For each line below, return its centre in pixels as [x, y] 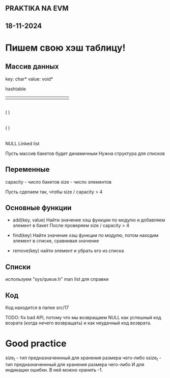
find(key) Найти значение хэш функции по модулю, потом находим [86, 235]
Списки [18, 267]
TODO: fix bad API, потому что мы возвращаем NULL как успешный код [83, 318]
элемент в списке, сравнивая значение [56, 241]
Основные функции [38, 207]
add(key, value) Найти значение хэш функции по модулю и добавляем [89, 220]
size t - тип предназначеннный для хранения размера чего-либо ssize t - [83, 358]
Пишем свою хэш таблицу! [65, 48]
